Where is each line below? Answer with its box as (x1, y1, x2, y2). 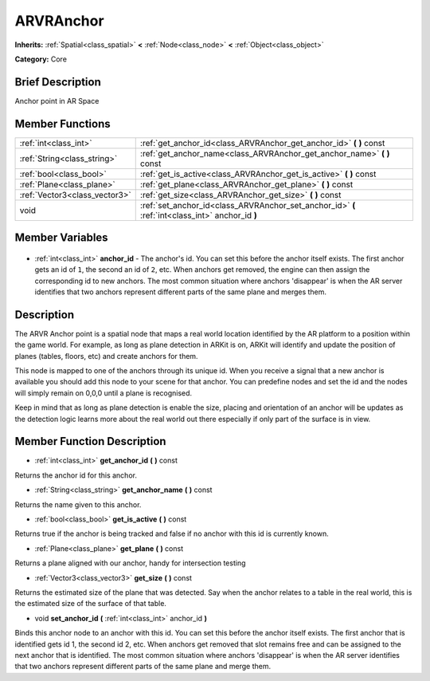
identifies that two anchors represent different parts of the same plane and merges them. (34, 287, 326, 297)
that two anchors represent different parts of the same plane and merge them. (14, 662, 272, 671)
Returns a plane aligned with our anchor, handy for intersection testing (14, 558, 246, 568)
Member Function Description (14, 435, 166, 448)
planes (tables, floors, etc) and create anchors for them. (14, 351, 198, 360)
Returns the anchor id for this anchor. (14, 470, 137, 480)
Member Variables (14, 231, 108, 245)
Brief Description (14, 75, 101, 89)
